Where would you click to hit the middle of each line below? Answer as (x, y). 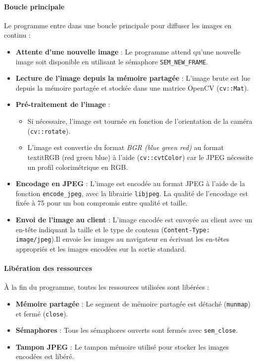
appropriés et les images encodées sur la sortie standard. (101, 248)
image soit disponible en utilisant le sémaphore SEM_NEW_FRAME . (112, 61)
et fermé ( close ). (42, 313)
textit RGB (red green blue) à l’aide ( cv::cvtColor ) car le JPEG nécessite (140, 157)
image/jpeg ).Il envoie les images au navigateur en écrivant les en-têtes (123, 239)
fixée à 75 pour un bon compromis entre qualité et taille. (102, 203)
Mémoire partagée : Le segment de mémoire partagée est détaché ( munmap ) (133, 303)
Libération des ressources (48, 268)
